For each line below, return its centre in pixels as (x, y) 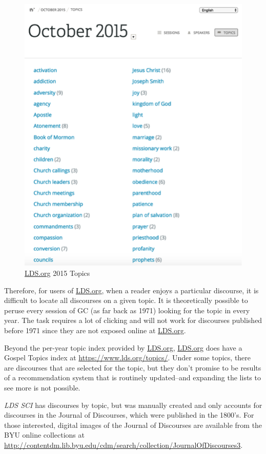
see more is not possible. (42, 387)
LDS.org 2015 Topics (57, 273)
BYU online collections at (44, 435)
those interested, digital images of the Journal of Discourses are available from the (133, 425)
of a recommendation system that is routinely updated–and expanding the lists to (132, 377)
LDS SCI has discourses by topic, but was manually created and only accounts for (133, 405)
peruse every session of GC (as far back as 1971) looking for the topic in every (127, 310)
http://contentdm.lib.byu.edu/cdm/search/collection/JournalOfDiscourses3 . (124, 445)
